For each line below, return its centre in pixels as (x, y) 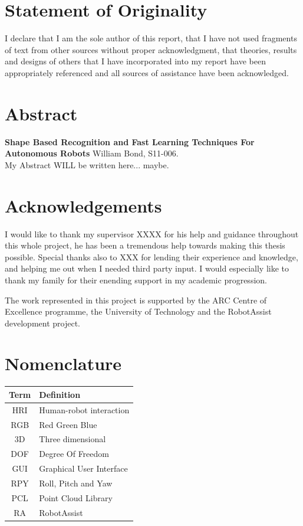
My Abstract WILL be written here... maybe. (87, 164)
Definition (60, 394)
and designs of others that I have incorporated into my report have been (135, 61)
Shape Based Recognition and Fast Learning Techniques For (130, 141)
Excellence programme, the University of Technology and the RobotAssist (138, 311)
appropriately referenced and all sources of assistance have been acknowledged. (147, 72)
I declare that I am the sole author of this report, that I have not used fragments (151, 38)
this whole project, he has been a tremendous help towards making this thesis (145, 245)
